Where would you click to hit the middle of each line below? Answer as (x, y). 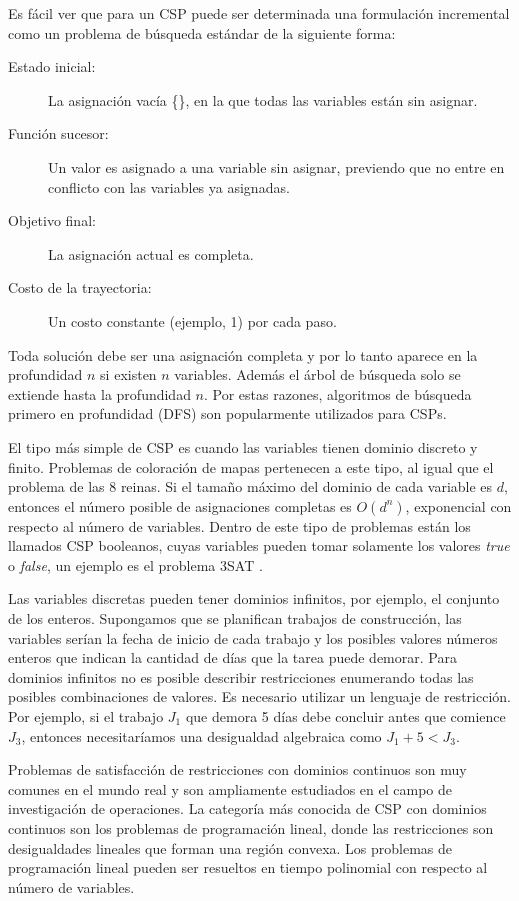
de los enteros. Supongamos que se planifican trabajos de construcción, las (235, 618)
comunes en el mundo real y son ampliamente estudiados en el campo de (230, 788)
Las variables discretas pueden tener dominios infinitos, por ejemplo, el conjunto (254, 598)
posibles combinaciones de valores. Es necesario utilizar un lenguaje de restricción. (259, 696)
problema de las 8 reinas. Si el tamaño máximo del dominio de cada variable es (250, 486)
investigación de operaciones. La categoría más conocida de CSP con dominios (247, 808)
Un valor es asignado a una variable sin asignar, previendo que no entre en (276, 166)
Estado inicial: (52, 66)
